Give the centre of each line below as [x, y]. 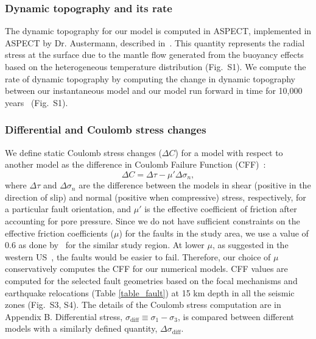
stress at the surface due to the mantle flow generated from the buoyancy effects [154, 55]
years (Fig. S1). [37, 102]
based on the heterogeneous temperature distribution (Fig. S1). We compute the [156, 66]
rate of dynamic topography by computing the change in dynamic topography [150, 78]
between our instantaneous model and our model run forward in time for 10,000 [154, 91]
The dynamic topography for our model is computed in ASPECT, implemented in [158, 31]
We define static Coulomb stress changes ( [83, 152]
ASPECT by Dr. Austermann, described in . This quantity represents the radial [155, 42]
